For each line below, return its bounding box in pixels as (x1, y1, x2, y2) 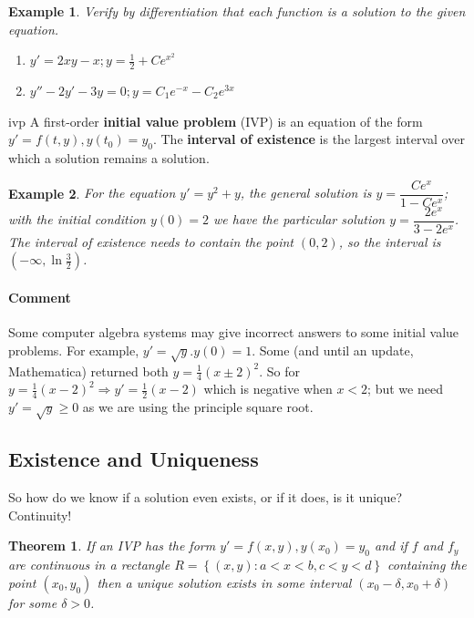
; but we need (367, 379, 443, 398)
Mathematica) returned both (8, 361, 169, 380)
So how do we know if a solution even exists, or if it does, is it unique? (8, 488, 403, 507)
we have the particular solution (213, 210, 386, 229)
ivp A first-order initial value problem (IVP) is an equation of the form (8, 111, 423, 130)
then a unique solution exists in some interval (97, 572, 352, 592)
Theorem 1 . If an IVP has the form (8, 536, 216, 555)
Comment (8, 288, 71, 307)
